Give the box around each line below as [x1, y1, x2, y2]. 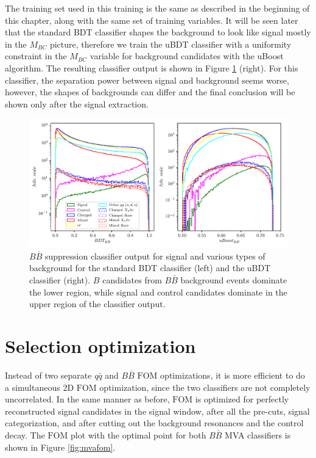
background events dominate [180, 274, 287, 286]
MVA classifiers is [225, 428, 291, 441]
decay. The [5, 428, 45, 441]
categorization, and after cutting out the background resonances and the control [5, 416, 304, 429]
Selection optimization [5, 333, 196, 358]
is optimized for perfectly [195, 393, 289, 405]
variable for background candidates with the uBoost [90, 49, 284, 62]
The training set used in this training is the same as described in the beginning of [5, 2, 310, 14]
